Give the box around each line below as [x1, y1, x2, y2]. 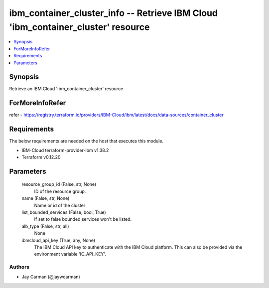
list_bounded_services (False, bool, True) [21, 209, 107, 215]
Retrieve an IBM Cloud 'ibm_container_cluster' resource [9, 86, 124, 92]
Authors [9, 264, 30, 271]
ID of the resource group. [34, 188, 86, 194]
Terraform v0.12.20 [21, 154, 61, 160]
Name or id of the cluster [34, 202, 86, 208]
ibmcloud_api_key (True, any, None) [21, 237, 96, 243]
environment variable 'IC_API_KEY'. [34, 251, 107, 257]
